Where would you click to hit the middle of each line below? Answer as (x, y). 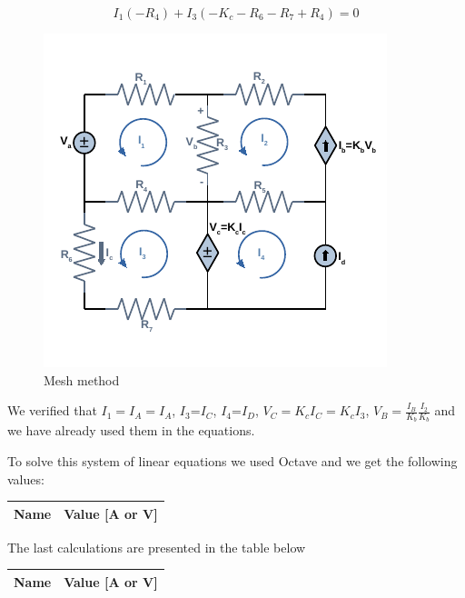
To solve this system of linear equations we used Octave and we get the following (232, 461)
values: (26, 478)
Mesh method (82, 379)
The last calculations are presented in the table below (157, 547)
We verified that (52, 410)
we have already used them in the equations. (131, 430)
